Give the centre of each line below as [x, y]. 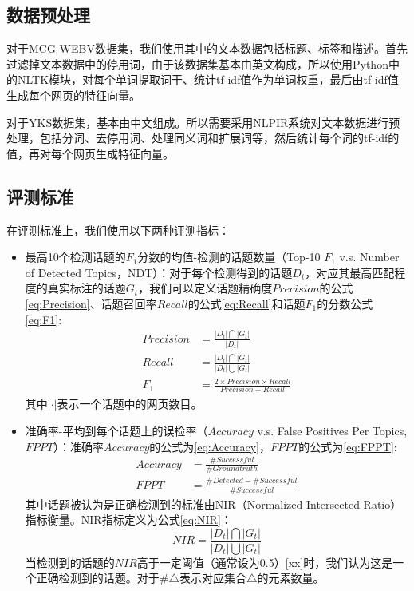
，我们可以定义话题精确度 [205, 288]
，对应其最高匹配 [350, 272]
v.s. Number [369, 257]
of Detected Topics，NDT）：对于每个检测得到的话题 [159, 272]
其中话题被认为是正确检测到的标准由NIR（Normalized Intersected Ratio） [213, 504]
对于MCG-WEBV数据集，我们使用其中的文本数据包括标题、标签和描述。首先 [207, 48]
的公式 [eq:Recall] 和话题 [246, 303]
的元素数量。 [291, 578]
